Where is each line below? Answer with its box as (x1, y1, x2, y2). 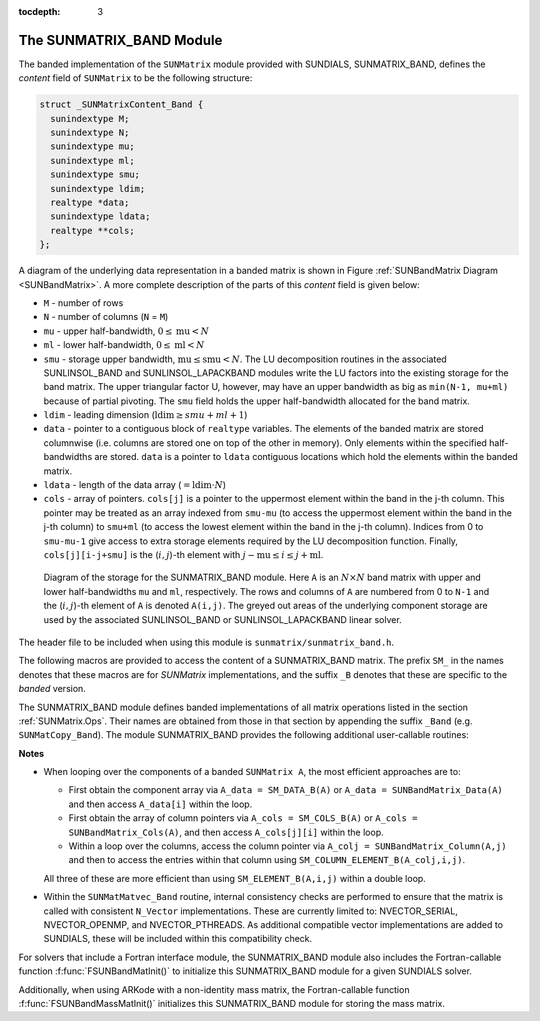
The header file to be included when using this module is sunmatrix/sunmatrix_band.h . (18, 636, 395, 648)
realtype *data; (50, 197, 130, 209)
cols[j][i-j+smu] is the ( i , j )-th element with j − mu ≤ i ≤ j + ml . (43, 548, 324, 560)
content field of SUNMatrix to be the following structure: (18, 72, 253, 84)
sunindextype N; (50, 127, 130, 139)
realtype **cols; (50, 225, 135, 236)
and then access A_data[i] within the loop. (68, 798, 253, 810)
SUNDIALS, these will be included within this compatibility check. (43, 933, 313, 945)
